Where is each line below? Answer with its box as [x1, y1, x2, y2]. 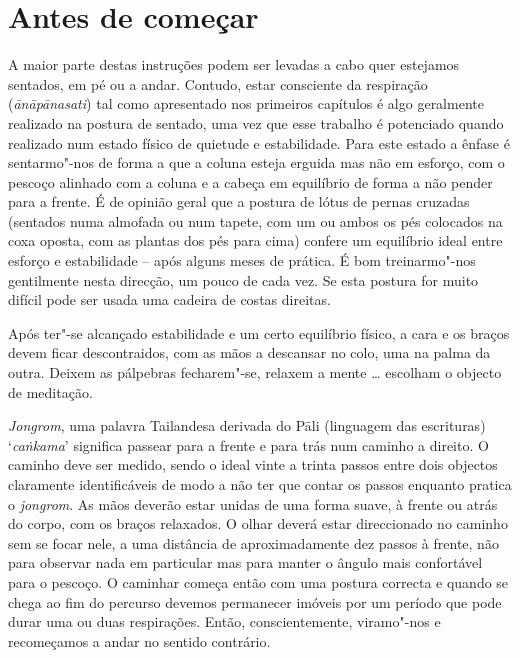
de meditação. [8, 381, 93, 402]
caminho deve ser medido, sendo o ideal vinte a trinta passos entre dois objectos [8, 454, 498, 475]
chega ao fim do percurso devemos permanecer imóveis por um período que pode [8, 591, 502, 612]
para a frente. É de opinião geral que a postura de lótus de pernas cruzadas [8, 191, 470, 212]
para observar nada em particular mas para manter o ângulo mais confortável [8, 552, 483, 573]
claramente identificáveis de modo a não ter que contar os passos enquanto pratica [8, 474, 512, 494]
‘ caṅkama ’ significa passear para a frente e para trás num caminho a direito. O [8, 434, 489, 455]
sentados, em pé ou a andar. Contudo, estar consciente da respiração [8, 73, 428, 94]
